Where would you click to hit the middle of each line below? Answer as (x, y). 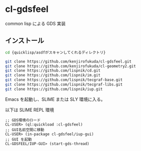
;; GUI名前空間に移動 (25, 130)
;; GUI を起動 (19, 139)
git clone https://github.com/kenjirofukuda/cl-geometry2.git (70, 66)
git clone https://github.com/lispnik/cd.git (53, 71)
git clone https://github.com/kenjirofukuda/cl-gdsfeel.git (69, 61)
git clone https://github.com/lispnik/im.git (53, 75)
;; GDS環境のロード (23, 120)
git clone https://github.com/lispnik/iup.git (54, 89)
